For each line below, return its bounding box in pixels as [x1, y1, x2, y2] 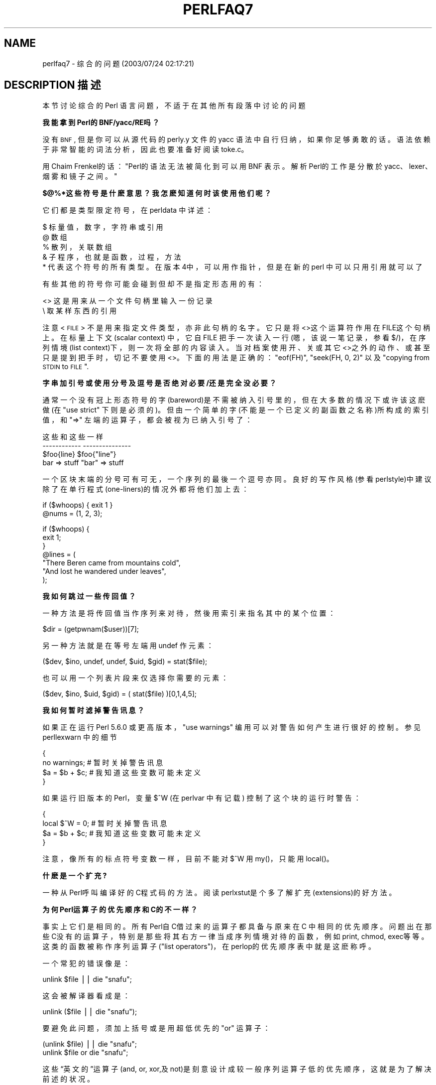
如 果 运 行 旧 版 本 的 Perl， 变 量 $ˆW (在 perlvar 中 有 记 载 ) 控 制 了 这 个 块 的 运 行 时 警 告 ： [42, 794, 361, 803]
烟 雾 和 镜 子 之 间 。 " [42, 172, 117, 181]
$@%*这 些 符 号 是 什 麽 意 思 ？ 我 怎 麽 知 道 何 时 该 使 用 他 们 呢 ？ [42, 189, 271, 198]
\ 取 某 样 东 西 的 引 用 [42, 306, 116, 315]
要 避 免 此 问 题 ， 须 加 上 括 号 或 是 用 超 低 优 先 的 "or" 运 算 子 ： [42, 1024, 270, 1033]
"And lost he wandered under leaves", [42, 567, 166, 576]
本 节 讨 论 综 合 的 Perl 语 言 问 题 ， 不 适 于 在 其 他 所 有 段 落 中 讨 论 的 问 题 [42, 101, 306, 110]
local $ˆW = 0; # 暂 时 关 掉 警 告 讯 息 [42, 819, 167, 828]
